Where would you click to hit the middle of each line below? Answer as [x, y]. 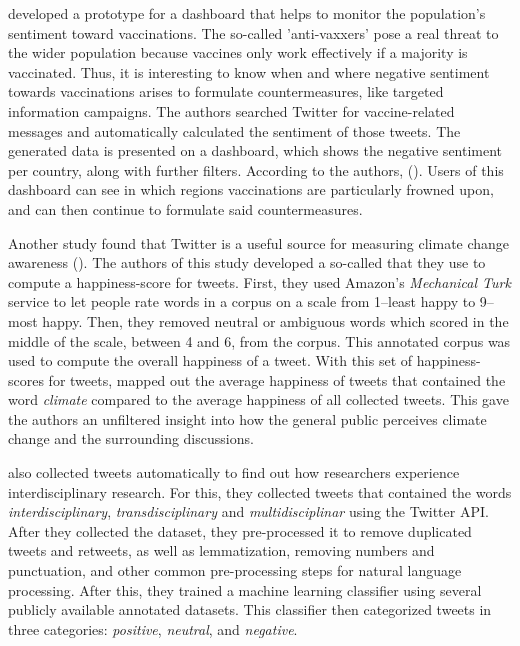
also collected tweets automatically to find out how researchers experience [234, 472]
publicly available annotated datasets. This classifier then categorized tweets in [250, 609]
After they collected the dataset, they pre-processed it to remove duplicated [240, 530]
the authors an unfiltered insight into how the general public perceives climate [247, 418]
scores [26, 379]
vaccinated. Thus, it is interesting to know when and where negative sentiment [249, 71]
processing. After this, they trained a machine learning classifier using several [245, 589]
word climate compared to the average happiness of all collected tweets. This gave [258, 399]
